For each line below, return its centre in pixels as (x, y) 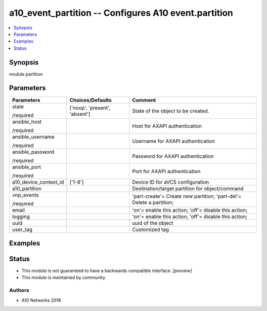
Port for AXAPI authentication (166, 171)
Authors (19, 290)
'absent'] (80, 114)
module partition (26, 74)
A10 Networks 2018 (41, 300)
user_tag (22, 229)
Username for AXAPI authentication (173, 141)
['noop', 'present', (90, 107)
